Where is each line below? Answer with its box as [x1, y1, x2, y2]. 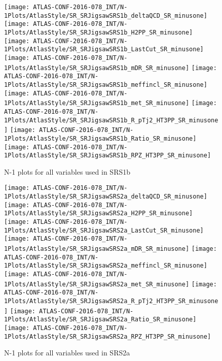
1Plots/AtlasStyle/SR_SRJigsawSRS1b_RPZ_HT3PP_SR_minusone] [4, 152, 211, 159]
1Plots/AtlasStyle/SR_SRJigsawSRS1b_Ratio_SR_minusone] [4, 135, 197, 142]
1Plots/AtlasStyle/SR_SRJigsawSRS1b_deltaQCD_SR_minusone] [4, 12, 207, 19]
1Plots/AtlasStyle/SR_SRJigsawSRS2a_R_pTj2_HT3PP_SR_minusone [4, 297, 218, 305]
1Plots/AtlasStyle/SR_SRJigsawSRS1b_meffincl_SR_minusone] [4, 81, 207, 88]
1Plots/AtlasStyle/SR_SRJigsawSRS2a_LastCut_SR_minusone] [4, 226, 204, 234]
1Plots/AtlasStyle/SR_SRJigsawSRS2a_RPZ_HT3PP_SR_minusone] [4, 333, 211, 340]
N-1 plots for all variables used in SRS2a [4, 347, 130, 358]
